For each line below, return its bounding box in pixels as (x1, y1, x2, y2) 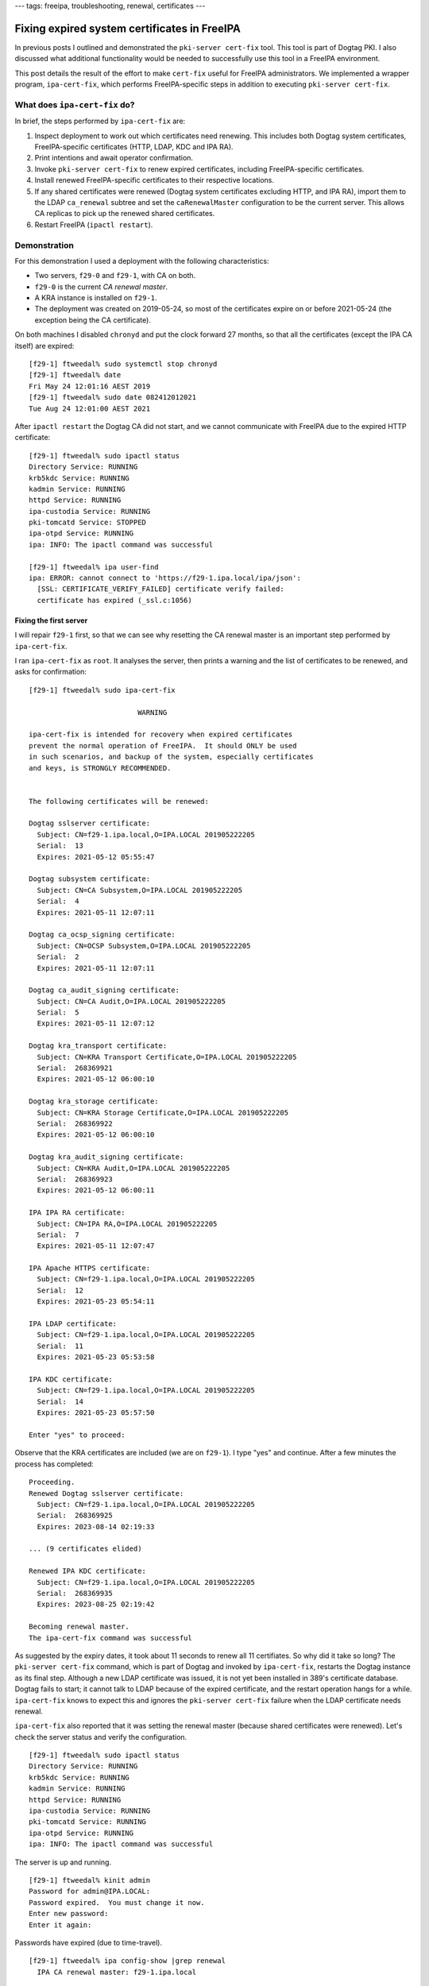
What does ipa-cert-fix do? (14, 99, 135, 110)
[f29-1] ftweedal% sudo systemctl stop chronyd (29, 360, 218, 369)
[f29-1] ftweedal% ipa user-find (29, 562, 159, 571)
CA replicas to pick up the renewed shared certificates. (34, 209, 215, 218)
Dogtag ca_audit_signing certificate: (29, 986, 180, 995)
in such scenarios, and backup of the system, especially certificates (29, 752, 314, 762)
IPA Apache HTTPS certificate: (29, 1264, 151, 1273)
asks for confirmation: (14, 667, 87, 677)
